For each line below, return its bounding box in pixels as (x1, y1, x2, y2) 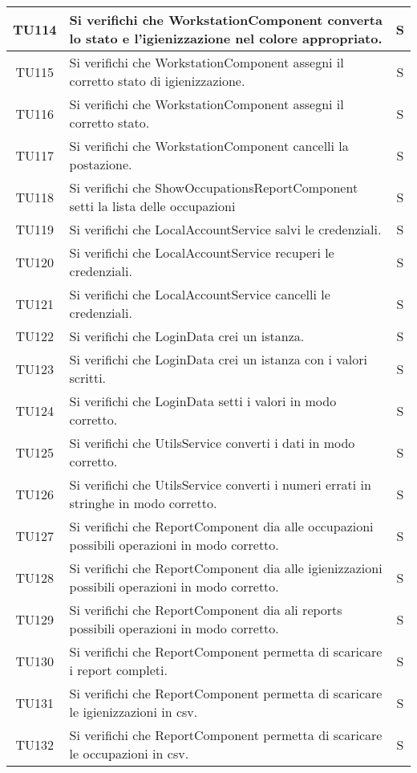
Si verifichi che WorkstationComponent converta (69, 10, 383, 29)
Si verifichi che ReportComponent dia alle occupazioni (69, 517, 374, 535)
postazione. (69, 155, 132, 173)
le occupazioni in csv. (69, 744, 189, 763)
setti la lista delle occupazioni (69, 197, 236, 215)
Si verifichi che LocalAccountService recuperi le (69, 243, 334, 262)
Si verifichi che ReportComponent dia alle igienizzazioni (69, 559, 383, 577)
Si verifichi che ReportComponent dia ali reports (69, 600, 342, 619)
